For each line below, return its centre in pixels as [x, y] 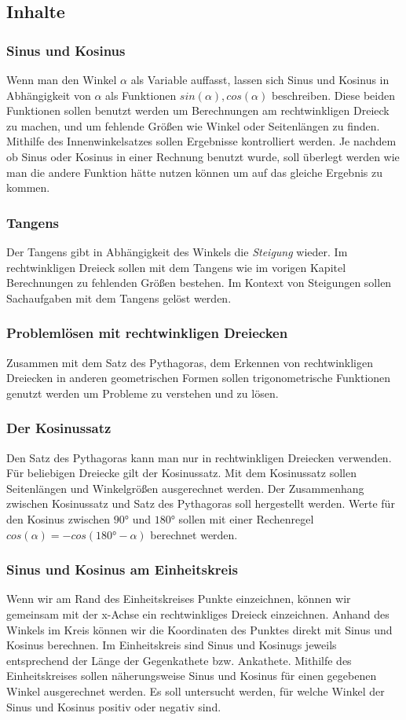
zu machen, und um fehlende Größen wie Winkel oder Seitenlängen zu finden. [193, 125]
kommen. [28, 187]
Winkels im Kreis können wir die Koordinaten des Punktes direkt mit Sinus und [199, 629]
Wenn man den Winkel [62, 79]
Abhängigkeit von [49, 95]
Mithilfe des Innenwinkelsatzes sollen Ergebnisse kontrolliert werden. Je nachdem [201, 141]
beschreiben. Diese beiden [333, 95]
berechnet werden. [194, 534]
